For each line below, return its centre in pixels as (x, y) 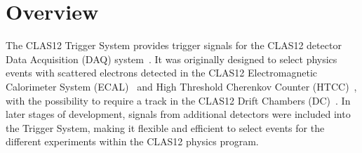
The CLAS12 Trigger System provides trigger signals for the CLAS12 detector (174, 45)
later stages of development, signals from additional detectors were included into (178, 114)
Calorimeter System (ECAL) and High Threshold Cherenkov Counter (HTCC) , (181, 86)
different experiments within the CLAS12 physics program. (132, 141)
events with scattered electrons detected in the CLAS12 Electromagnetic (162, 73)
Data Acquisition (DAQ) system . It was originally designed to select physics (172, 59)
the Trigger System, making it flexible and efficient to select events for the (165, 127)
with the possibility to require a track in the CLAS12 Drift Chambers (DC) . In (178, 100)
